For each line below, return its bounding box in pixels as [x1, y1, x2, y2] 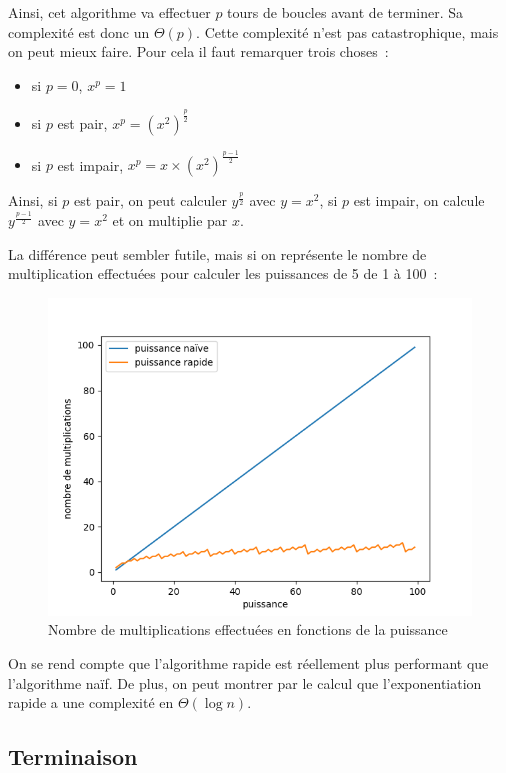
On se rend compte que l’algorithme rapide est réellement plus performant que [8, 653, 489, 674]
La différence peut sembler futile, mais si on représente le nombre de [8, 243, 427, 264]
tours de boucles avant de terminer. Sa [227, 2, 464, 22]
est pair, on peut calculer [73, 190, 227, 211]
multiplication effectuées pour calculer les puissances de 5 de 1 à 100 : [8, 263, 438, 284]
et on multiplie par [112, 210, 228, 231]
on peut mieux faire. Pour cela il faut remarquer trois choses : [8, 41, 389, 62]
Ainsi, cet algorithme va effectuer [8, 2, 211, 22]
